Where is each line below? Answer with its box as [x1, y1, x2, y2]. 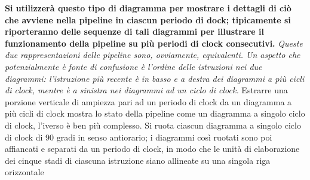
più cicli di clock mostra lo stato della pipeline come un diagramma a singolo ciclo [5, 107, 305, 120]
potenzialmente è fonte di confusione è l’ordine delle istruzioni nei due [5, 60, 262, 72]
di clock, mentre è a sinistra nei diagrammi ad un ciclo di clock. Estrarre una [5, 84, 288, 96]
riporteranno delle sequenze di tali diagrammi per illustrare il [5, 25, 265, 38]
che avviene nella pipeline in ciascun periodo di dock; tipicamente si [5, 13, 291, 26]
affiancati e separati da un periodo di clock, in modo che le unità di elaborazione [5, 142, 300, 155]
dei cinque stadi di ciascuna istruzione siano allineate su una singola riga [5, 154, 271, 166]
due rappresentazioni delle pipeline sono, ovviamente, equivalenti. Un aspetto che [5, 48, 300, 61]
